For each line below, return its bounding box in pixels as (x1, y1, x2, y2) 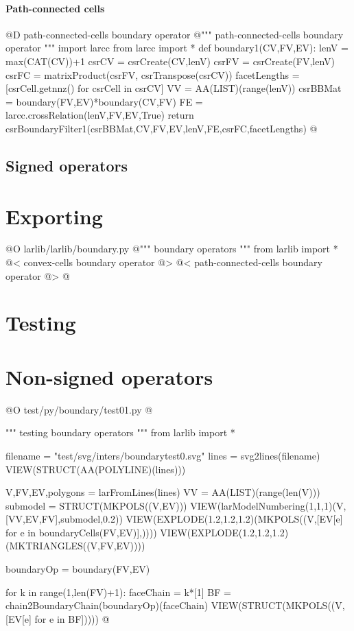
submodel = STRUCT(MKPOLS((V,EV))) (5, 498, 187, 512)
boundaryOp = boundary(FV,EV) (5, 562, 150, 576)
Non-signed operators (5, 362, 213, 390)
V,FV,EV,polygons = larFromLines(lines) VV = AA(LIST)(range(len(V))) (5, 485, 320, 499)
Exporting (5, 202, 103, 230)
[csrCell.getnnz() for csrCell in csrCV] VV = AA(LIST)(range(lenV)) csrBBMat (5, 81, 342, 95)
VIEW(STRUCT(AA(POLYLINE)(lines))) (5, 462, 186, 476)
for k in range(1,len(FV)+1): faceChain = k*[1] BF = (5, 584, 231, 599)
